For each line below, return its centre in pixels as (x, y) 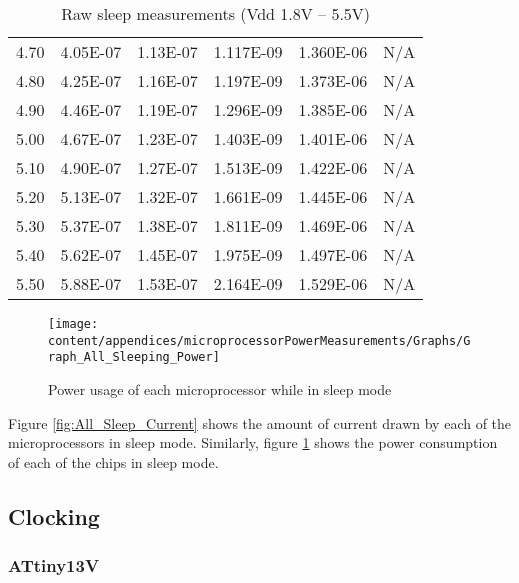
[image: (73, 324)
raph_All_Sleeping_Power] (134, 357)
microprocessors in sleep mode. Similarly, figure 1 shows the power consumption (253, 442)
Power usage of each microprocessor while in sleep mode (220, 388)
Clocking (54, 515)
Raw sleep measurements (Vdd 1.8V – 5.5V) (216, 13)
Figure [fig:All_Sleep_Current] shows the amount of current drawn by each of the (260, 422)
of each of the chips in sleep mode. (113, 461)
